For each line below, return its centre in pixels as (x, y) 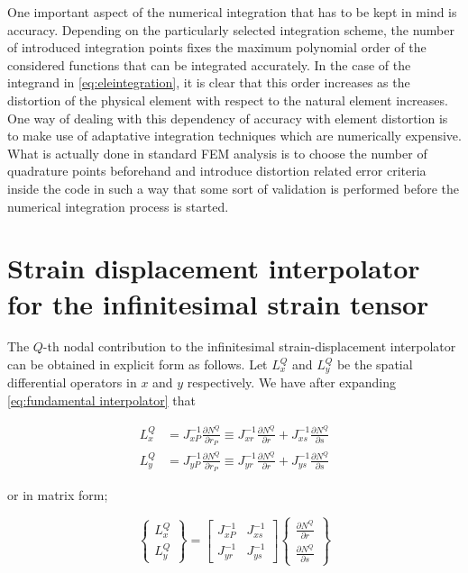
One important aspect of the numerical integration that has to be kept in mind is (232, 12)
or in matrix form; (58, 495)
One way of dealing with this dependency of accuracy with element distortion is (228, 118)
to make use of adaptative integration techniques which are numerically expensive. (234, 136)
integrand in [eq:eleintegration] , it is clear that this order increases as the (209, 82)
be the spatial (375, 364)
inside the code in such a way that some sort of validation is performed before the (234, 188)
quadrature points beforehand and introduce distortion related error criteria (217, 171)
